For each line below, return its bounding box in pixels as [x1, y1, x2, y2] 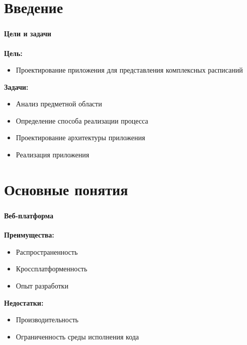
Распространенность [16, 246, 78, 257]
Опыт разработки [16, 280, 68, 291]
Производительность [16, 314, 78, 325]
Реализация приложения [16, 149, 90, 160]
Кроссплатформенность [16, 263, 88, 274]
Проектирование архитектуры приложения [16, 132, 145, 143]
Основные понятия [4, 179, 128, 199]
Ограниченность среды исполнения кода [16, 331, 139, 341]
